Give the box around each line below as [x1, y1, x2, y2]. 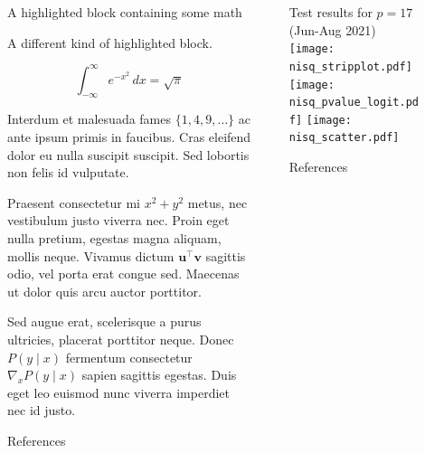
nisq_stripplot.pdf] [288, 60, 412, 73]
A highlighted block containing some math [7, 3, 242, 21]
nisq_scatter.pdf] [288, 131, 400, 145]
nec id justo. [7, 401, 76, 420]
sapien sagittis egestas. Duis [81, 365, 237, 384]
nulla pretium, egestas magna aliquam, [7, 229, 222, 248]
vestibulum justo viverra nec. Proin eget [7, 211, 230, 230]
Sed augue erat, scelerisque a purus [7, 312, 202, 331]
